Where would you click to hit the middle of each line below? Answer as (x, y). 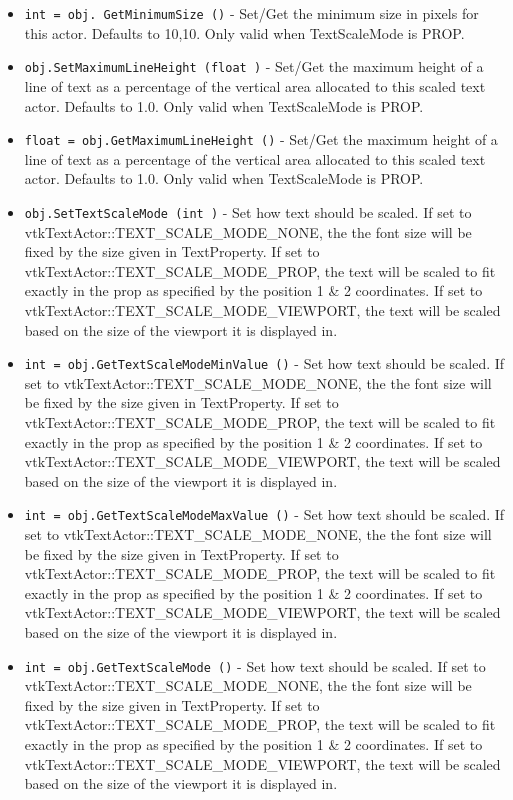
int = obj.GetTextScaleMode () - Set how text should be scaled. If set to (255, 665)
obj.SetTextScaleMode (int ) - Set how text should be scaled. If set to (248, 211)
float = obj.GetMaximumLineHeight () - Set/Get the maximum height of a (261, 139)
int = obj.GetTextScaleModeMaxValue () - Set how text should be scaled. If (264, 514)
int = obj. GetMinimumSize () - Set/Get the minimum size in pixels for (251, 13)
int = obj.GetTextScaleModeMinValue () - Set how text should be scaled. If (264, 363)
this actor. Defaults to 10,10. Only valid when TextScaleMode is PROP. (244, 32)
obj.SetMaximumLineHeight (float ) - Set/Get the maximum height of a (254, 66)
